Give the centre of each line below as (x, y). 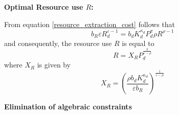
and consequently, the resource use (58, 43)
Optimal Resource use (44, 7)
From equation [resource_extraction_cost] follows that (90, 24)
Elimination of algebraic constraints (68, 107)
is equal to (138, 43)
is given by (54, 65)
